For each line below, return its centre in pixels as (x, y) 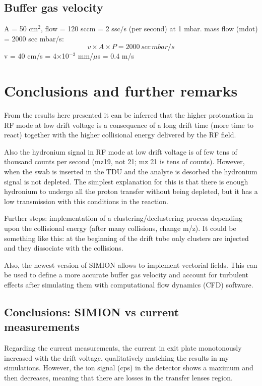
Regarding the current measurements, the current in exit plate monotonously (123, 348)
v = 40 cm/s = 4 (30, 56)
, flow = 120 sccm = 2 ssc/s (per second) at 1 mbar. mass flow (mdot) (149, 29)
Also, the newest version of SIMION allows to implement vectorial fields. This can (131, 264)
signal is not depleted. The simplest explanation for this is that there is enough (126, 181)
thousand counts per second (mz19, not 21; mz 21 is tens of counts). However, (124, 161)
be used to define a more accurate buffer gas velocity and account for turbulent (126, 275)
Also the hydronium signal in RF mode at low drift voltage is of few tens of (121, 151)
